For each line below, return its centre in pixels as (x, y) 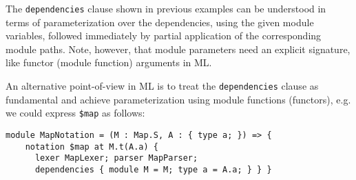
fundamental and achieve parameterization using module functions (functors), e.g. (178, 99)
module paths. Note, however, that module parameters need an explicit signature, (178, 49)
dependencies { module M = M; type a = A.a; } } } (153, 169)
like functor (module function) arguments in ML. (109, 62)
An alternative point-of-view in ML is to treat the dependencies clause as (162, 86)
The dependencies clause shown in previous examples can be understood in (166, 8)
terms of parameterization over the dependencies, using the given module (160, 22)
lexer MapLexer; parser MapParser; (116, 158)
